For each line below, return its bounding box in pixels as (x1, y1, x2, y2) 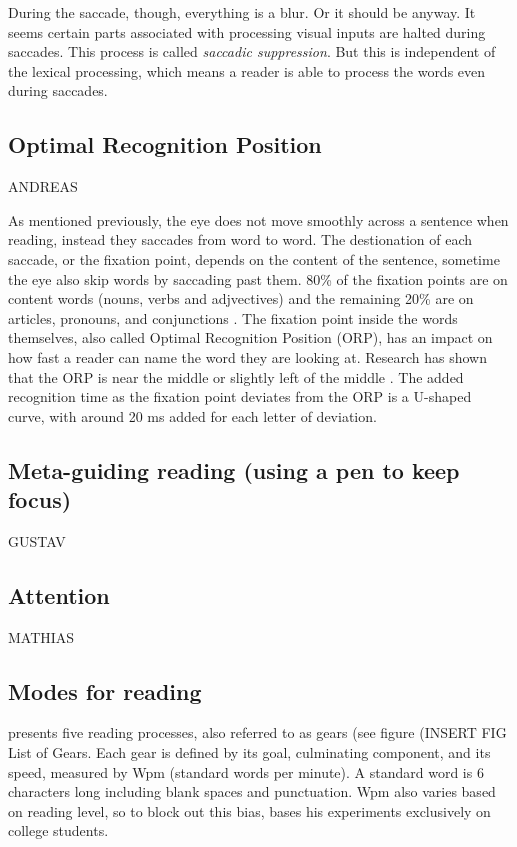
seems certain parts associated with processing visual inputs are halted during (8, 21, 486, 42)
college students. (8, 820, 109, 841)
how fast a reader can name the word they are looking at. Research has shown (8, 346, 487, 367)
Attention (8, 579, 110, 610)
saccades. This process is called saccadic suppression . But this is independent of (8, 41, 496, 62)
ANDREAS (8, 176, 78, 197)
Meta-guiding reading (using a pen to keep (8, 454, 460, 485)
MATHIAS (8, 626, 75, 647)
